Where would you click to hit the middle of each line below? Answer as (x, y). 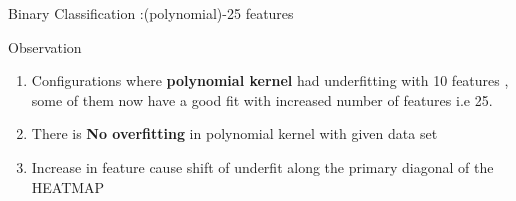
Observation (45, 46)
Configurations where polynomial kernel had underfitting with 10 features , (270, 80)
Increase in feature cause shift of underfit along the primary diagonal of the (262, 166)
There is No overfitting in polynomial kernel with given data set (234, 133)
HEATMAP (68, 186)
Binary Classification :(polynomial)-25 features (151, 13)
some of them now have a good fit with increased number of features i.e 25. (262, 99)
